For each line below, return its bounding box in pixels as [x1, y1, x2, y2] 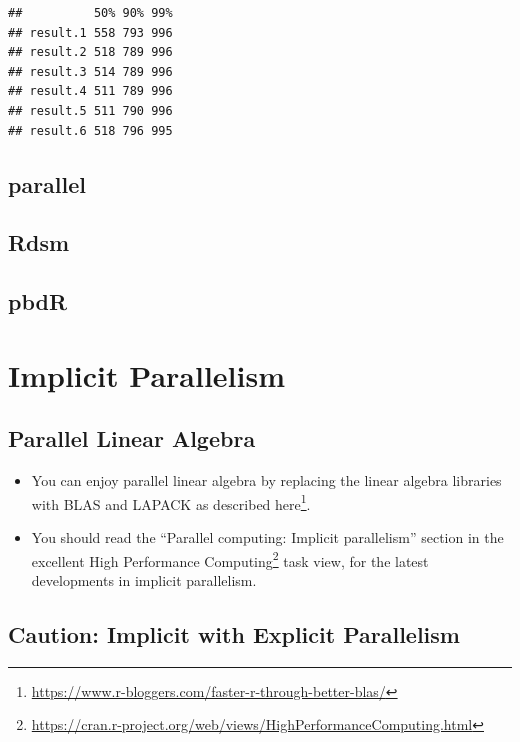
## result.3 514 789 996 [8, 64, 173, 79]
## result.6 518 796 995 [8, 123, 173, 138]
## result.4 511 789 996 [8, 84, 173, 99]
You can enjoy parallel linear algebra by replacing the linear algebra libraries [31, 470, 502, 491]
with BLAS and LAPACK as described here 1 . [31, 490, 311, 514]
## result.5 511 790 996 [8, 103, 173, 118]
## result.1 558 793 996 [8, 25, 173, 40]
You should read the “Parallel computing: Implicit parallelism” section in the [31, 526, 504, 547]
